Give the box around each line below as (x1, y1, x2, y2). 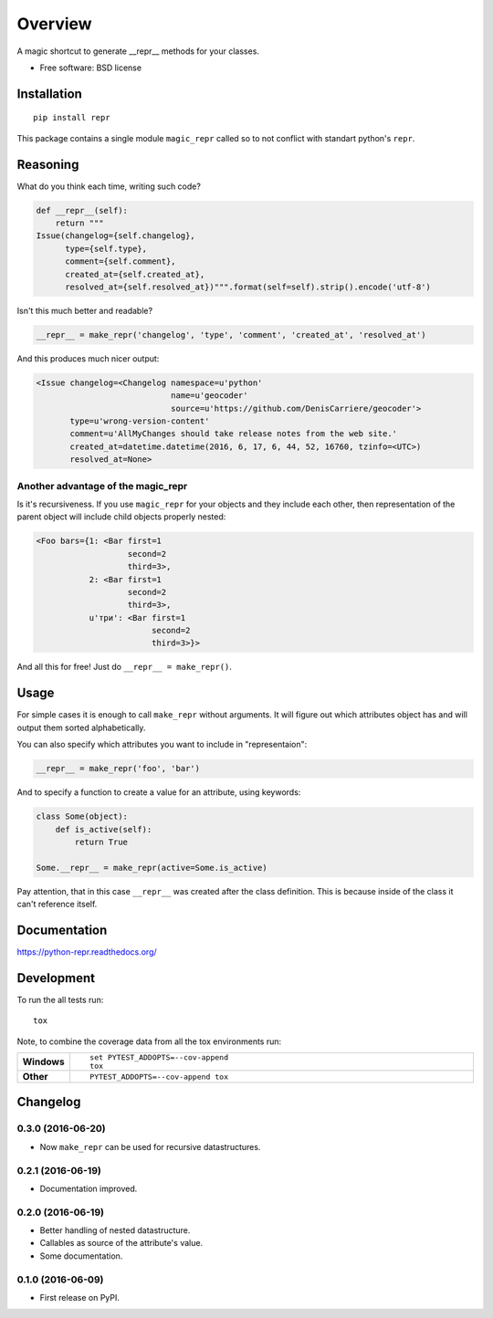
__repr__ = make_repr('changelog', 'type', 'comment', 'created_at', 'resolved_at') (36, 329, 426, 340)
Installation (16, 86, 82, 101)
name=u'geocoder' (170, 391, 248, 401)
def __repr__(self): (36, 205, 128, 215)
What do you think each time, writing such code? (16, 181, 201, 192)
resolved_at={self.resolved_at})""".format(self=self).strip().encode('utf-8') (65, 281, 431, 292)
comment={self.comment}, (65, 256, 177, 267)
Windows (22, 1055, 65, 1068)
